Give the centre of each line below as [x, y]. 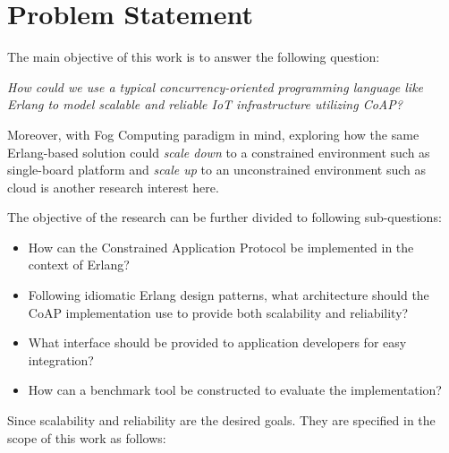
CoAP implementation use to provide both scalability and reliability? [218, 312]
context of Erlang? [79, 265]
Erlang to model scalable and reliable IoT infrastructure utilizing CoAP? [205, 104]
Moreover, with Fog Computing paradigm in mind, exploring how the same [213, 134]
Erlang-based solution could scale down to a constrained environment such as [219, 152]
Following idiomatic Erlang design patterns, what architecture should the [229, 295]
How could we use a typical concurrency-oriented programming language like [216, 86]
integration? [61, 359]
